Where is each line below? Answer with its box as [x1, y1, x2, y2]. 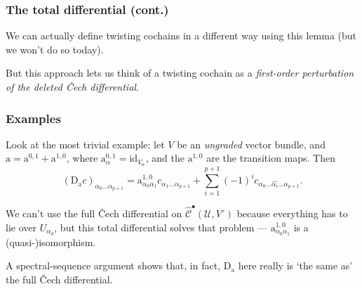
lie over [6, 219, 36, 234]
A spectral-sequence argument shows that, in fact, [6, 258, 221, 273]
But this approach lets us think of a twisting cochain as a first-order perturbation [6, 65, 354, 80]
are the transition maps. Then [206, 150, 336, 165]
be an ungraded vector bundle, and [177, 136, 326, 151]
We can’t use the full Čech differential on [6, 206, 182, 221]
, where [66, 150, 98, 165]
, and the [145, 150, 185, 165]
